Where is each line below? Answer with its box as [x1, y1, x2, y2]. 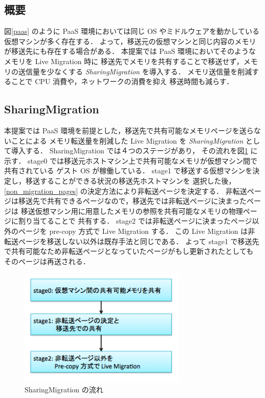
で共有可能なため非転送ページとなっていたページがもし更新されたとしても [4, 246, 254, 256]
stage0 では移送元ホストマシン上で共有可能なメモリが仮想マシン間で [28, 155, 257, 166]
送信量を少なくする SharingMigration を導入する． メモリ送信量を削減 [18, 66, 252, 76]
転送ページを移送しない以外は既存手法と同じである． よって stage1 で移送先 [4, 235, 259, 246]
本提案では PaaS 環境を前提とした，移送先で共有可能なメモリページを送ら [4, 125, 254, 135]
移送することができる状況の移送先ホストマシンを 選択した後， [25, 175, 236, 186]
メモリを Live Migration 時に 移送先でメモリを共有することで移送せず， [4, 55, 244, 66]
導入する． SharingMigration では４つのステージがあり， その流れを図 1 [11, 145, 248, 156]
